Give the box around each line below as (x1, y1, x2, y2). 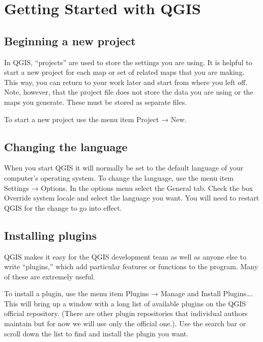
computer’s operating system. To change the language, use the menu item (4, 172, 234, 183)
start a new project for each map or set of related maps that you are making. (4, 67, 245, 77)
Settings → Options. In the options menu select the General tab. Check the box (4, 182, 253, 193)
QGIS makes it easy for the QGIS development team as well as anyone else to (4, 251, 247, 262)
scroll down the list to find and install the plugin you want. (4, 328, 189, 338)
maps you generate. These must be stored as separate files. (4, 96, 187, 107)
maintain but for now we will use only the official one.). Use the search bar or (4, 318, 246, 329)
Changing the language (4, 138, 128, 154)
